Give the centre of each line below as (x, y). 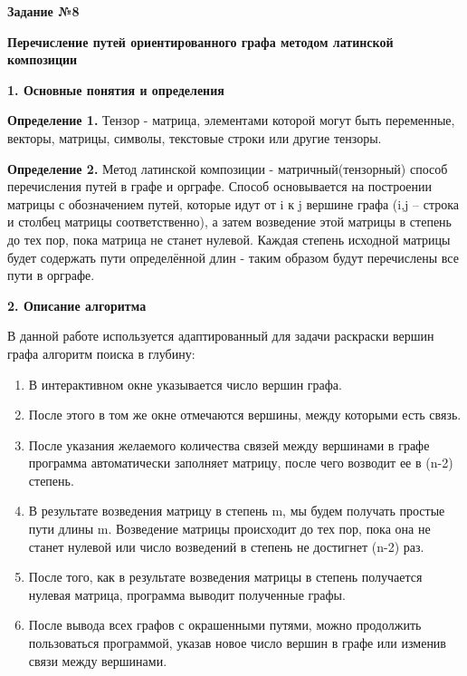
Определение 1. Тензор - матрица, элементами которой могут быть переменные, (231, 120)
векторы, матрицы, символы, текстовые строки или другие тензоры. (195, 137)
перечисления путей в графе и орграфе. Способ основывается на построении (219, 186)
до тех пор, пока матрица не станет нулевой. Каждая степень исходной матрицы (229, 239)
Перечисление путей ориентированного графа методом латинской (200, 41)
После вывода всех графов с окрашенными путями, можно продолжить (225, 625)
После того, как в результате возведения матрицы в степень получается (225, 577)
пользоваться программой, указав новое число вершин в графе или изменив (237, 643)
